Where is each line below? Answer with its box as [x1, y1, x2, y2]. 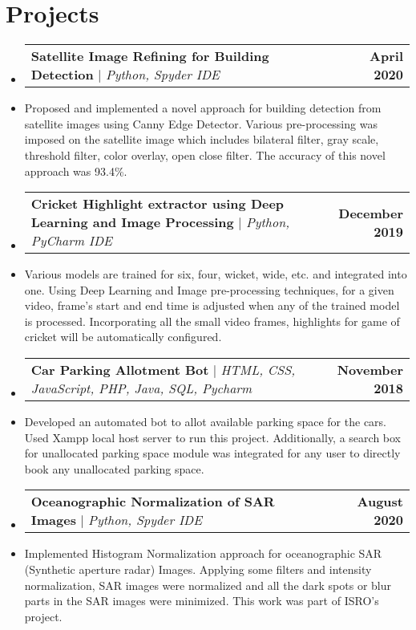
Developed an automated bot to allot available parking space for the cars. [24, 413, 386, 430]
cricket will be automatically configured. [24, 328, 222, 345]
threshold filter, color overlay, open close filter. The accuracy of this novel [24, 146, 386, 163]
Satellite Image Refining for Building [30, 47, 269, 66]
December [338, 203, 403, 222]
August [357, 492, 403, 511]
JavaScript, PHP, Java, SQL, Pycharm [30, 379, 252, 398]
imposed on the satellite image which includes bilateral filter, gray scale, [24, 131, 379, 148]
